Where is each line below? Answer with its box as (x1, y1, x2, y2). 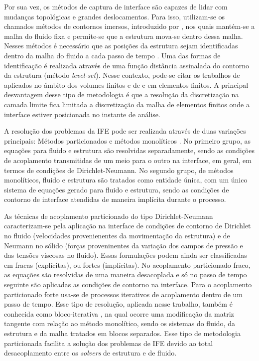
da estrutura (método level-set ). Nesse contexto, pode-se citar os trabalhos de (4, 70, 240, 80)
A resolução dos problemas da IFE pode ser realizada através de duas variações (4, 126, 246, 136)
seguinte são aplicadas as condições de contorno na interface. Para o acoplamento (4, 279, 252, 290)
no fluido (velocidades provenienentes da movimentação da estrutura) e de (4, 230, 230, 241)
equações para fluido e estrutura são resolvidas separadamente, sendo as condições (4, 145, 255, 156)
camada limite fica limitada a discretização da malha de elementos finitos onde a (4, 99, 250, 109)
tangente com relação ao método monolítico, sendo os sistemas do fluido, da (4, 318, 235, 329)
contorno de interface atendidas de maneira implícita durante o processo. (4, 194, 226, 204)
